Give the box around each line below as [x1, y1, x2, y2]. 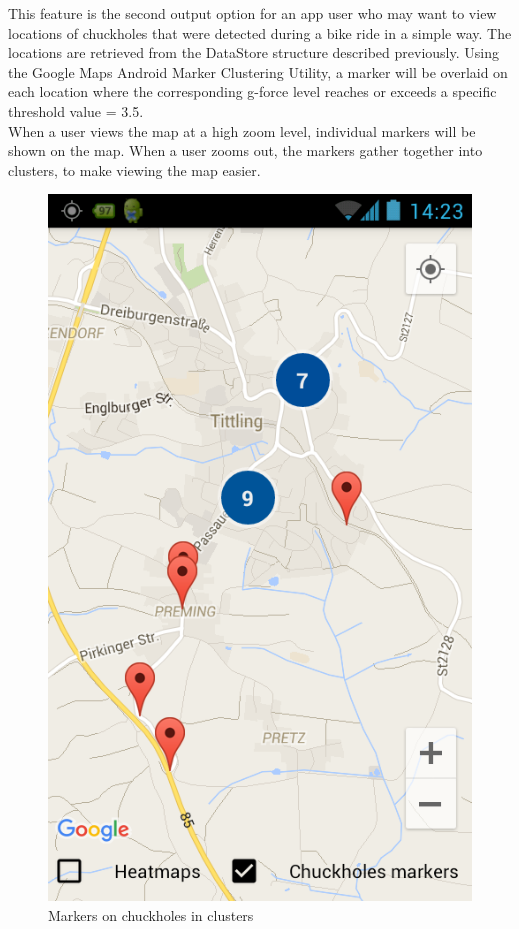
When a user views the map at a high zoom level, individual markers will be [8, 120, 476, 141]
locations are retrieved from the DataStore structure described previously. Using [8, 42, 499, 63]
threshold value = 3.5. [8, 100, 144, 121]
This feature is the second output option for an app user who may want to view [8, 3, 497, 23]
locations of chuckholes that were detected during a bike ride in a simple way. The [8, 22, 512, 43]
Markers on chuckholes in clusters [48, 904, 254, 925]
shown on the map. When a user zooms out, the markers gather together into [8, 140, 483, 161]
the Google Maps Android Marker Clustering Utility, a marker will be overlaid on [8, 61, 508, 82]
